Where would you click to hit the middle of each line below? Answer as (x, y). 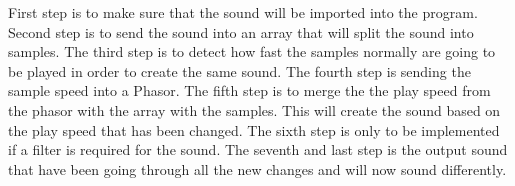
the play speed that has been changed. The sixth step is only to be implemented (254, 129)
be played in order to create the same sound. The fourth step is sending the (239, 70)
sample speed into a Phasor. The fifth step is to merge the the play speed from (249, 90)
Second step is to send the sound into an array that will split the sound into (241, 31)
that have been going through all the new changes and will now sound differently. (257, 168)
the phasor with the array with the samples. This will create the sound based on (254, 109)
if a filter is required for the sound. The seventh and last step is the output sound (258, 149)
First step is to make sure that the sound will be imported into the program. (243, 12)
